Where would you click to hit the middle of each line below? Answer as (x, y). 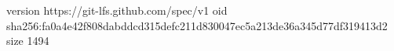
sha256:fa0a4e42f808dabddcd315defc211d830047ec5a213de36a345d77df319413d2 (197, 25)
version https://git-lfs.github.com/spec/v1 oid (117, 10)
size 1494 (28, 41)
